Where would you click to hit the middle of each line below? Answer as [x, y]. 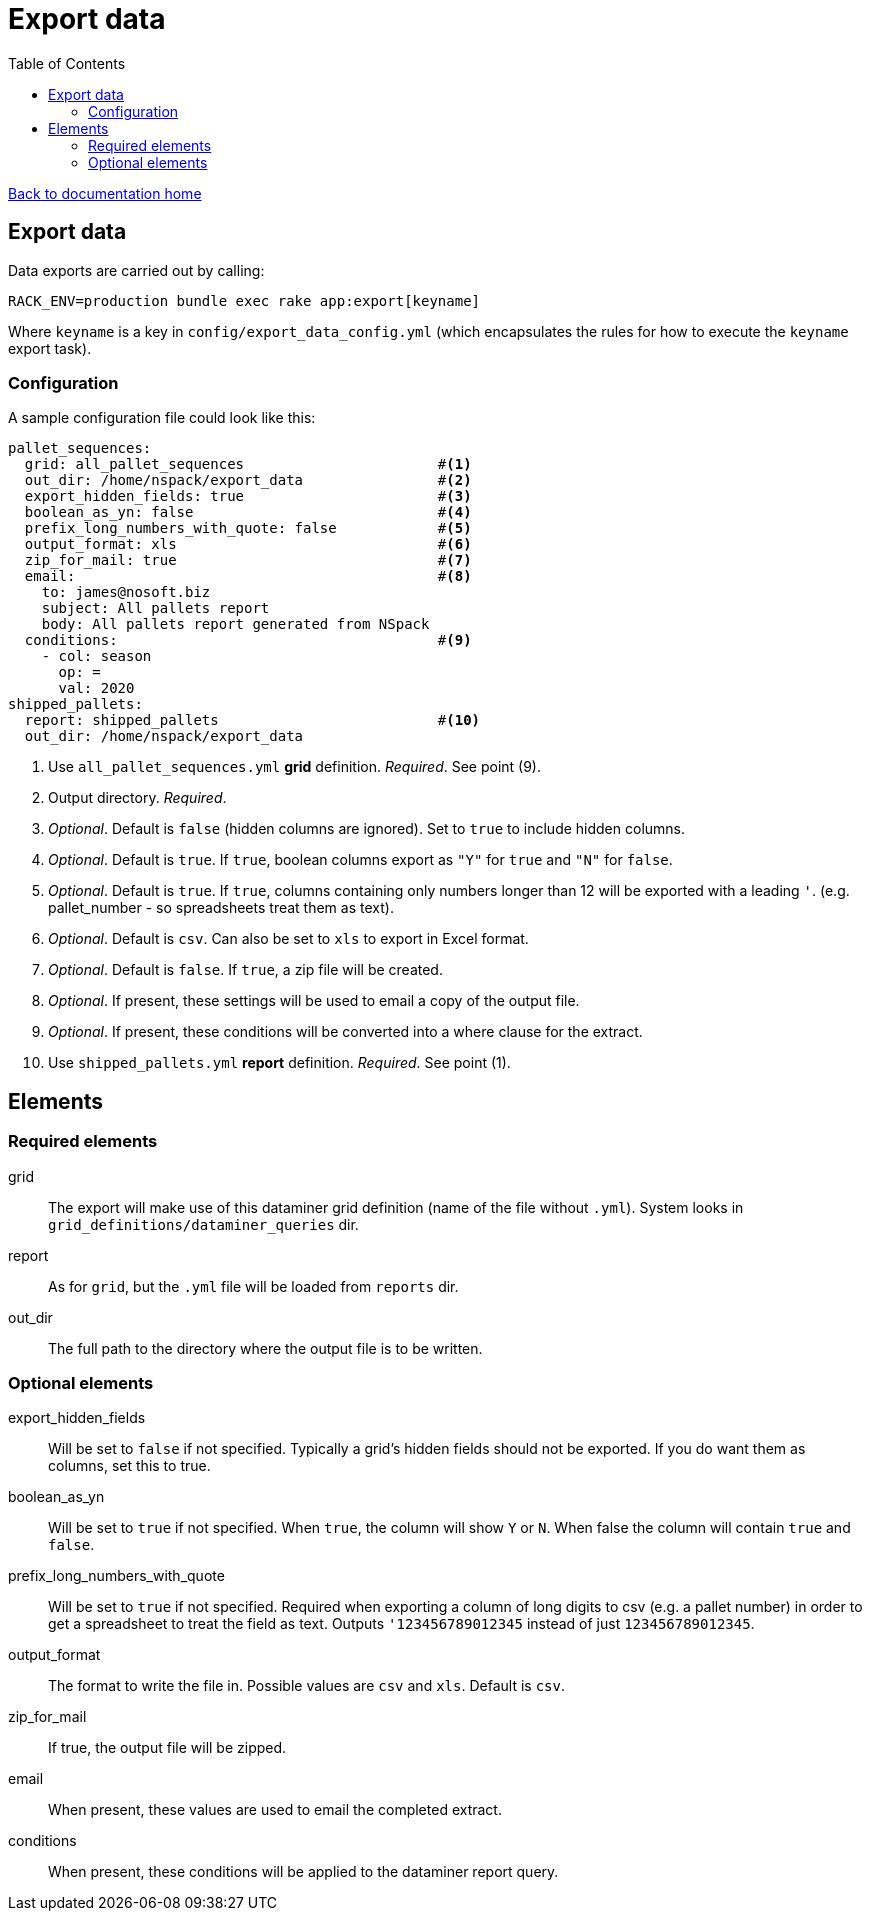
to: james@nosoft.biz [126, 592]
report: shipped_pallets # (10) [252, 720]
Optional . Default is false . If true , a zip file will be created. [245, 970]
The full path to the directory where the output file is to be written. [265, 1348]
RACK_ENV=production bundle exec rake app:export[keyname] [244, 300]
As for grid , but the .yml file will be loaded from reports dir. [253, 1286]
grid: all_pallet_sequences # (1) [248, 464]
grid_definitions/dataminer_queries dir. [203, 1224]
